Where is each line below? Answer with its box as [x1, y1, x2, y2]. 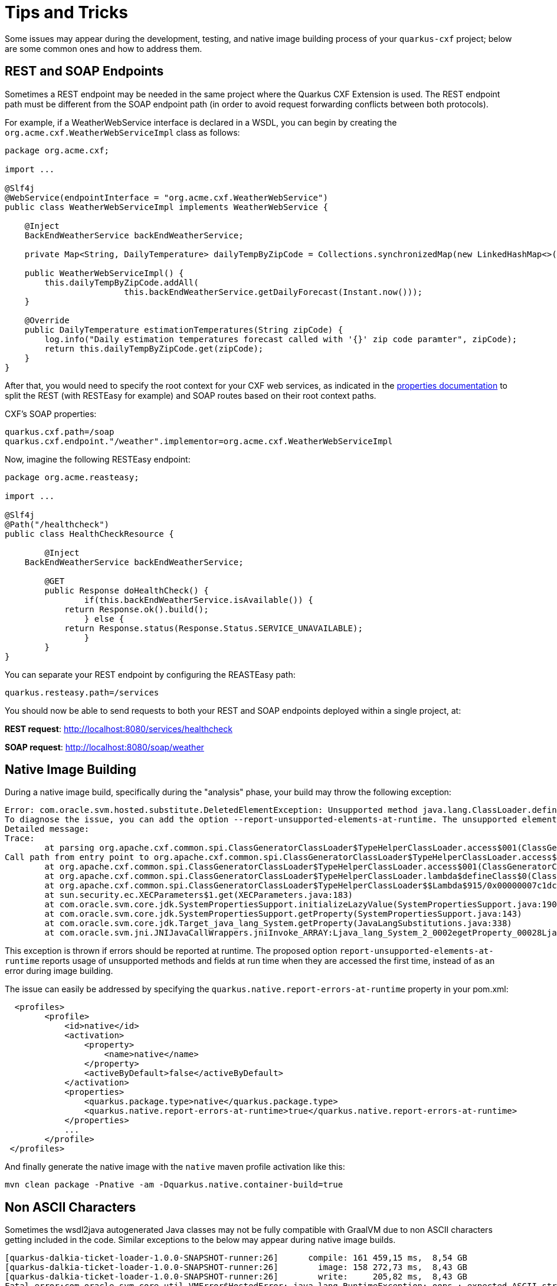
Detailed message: [5, 824, 90, 834]
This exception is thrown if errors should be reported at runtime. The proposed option [5, 946, 338, 956]
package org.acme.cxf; [5, 145, 110, 155]
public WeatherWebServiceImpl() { [24, 268, 184, 278]
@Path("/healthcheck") [5, 519, 110, 529]
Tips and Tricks [5, 2, 128, 22]
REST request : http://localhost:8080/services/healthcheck [5, 723, 232, 734]
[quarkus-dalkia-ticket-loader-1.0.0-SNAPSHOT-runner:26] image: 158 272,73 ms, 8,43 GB [5, 1262, 467, 1272]
